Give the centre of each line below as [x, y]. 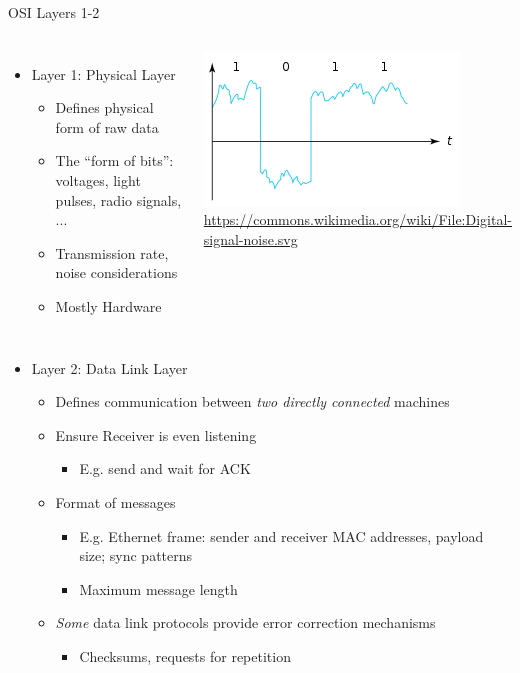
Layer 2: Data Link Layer [109, 367]
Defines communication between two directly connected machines [252, 401]
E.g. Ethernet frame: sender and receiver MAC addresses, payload [281, 535]
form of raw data [107, 126]
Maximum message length [158, 588]
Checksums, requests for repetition [185, 655]
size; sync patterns [136, 555]
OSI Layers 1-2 [54, 12]
